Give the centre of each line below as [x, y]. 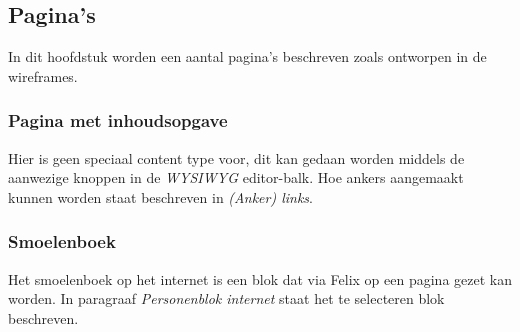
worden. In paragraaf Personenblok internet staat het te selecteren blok [226, 298]
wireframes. [43, 75]
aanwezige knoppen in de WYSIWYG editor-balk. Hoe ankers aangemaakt [236, 177]
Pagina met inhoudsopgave [118, 120]
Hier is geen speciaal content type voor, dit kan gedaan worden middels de [236, 157]
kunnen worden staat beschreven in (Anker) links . [160, 196]
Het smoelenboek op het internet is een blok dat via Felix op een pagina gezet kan [260, 278]
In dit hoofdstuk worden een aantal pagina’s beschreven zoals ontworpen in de [247, 56]
